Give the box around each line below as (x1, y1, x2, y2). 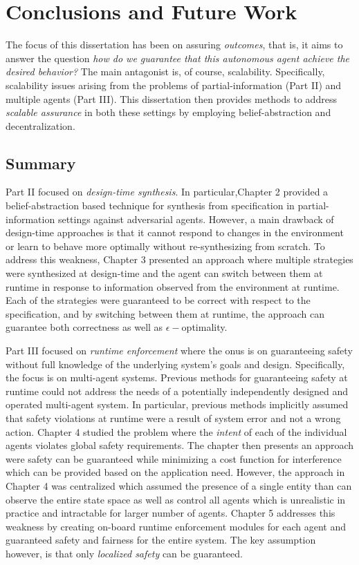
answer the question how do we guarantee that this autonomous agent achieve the (6, 50, 350, 65)
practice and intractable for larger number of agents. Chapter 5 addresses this (6, 506, 335, 520)
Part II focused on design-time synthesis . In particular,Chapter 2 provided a (6, 184, 329, 199)
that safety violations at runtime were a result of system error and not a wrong (6, 410, 341, 425)
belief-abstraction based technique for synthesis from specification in (6, 198, 295, 213)
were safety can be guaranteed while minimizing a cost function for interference (6, 451, 342, 466)
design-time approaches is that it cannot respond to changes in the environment (6, 225, 344, 240)
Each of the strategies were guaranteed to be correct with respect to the (6, 293, 311, 307)
